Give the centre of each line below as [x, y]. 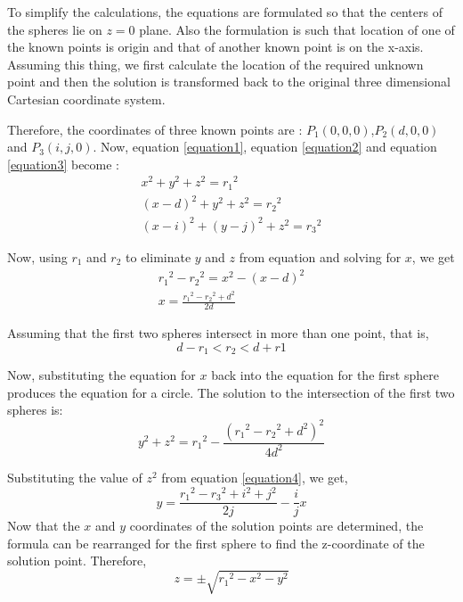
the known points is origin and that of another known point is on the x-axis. [215, 47]
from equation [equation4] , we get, [255, 477]
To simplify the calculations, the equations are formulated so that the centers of [225, 12]
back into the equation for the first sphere [325, 375]
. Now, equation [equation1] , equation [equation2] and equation [265, 147]
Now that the [44, 526]
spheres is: [35, 410]
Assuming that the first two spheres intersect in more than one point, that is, [218, 333]
